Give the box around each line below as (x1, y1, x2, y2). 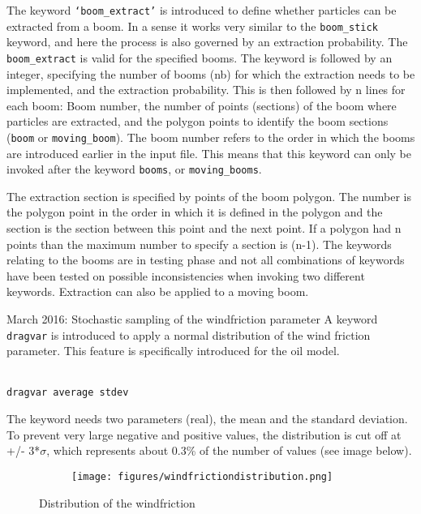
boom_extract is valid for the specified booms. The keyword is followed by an (6, 49, 393, 66)
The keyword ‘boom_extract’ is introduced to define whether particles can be (6, 2, 397, 18)
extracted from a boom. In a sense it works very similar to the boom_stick (6, 17, 378, 34)
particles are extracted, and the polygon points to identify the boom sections (6, 113, 389, 130)
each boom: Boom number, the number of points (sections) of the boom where (6, 96, 397, 114)
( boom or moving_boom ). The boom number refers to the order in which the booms (6, 128, 415, 145)
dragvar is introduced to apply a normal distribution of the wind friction (6, 326, 371, 343)
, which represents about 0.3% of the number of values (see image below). (46, 442, 412, 459)
